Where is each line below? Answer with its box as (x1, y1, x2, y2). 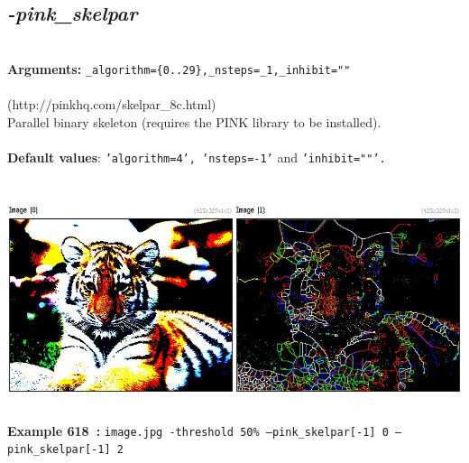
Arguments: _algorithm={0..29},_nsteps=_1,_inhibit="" (7, 59, 351, 78)
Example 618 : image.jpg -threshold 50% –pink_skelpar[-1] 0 (7, 421, 389, 440)
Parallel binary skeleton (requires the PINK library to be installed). (7, 112, 382, 131)
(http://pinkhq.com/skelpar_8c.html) (7, 95, 216, 114)
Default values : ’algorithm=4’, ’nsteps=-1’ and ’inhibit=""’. (7, 147, 386, 166)
